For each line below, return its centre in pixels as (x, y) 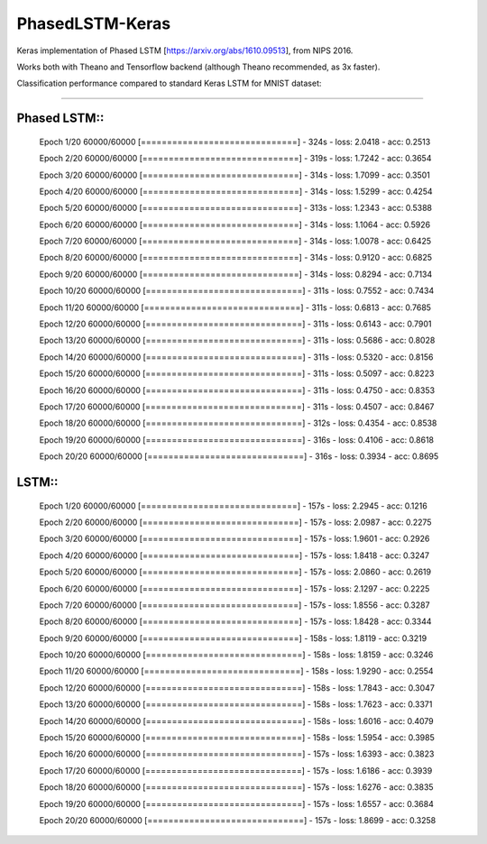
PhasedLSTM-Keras (94, 23)
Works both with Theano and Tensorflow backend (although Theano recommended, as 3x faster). (198, 67)
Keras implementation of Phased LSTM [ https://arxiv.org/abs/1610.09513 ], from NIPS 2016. (185, 50)
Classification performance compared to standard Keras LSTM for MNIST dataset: (169, 83)
